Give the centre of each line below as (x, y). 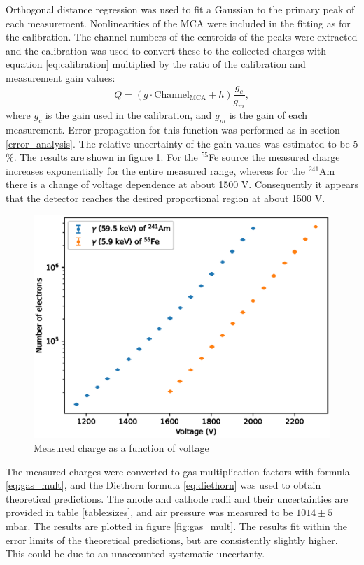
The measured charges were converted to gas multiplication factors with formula (178, 471)
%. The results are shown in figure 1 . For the (102, 157)
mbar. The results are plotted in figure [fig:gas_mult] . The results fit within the (176, 525)
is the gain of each (268, 115)
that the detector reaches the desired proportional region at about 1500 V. (166, 198)
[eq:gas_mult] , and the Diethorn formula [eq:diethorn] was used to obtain (163, 485)
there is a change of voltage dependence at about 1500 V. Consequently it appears (182, 184)
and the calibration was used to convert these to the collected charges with (166, 50)
